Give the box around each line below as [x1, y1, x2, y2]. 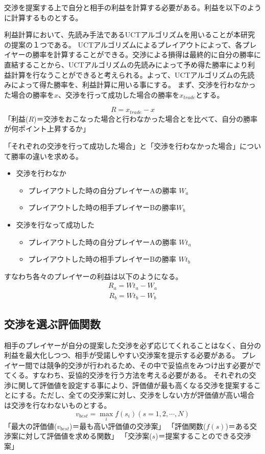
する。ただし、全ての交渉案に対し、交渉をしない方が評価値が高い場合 [18, 390, 255, 400]
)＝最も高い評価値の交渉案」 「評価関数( [69, 420, 206, 431]
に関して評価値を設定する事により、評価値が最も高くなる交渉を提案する [11, 379, 254, 390]
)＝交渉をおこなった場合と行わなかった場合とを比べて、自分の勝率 [34, 113, 258, 124]
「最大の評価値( [4, 420, 57, 431]
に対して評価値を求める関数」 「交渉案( [18, 430, 152, 441]
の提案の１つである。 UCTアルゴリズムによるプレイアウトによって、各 [4, 39, 243, 50]
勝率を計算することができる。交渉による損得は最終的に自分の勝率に [32, 49, 261, 60]
